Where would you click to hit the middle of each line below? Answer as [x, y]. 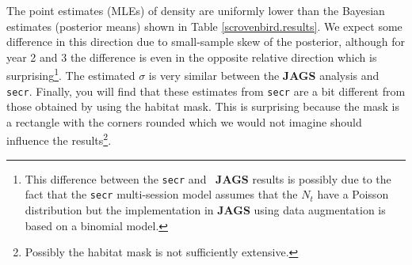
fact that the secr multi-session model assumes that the [161, 194]
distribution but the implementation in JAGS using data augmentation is [205, 210]
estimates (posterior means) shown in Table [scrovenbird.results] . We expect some [204, 26]
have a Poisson [353, 194]
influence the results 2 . [59, 139]
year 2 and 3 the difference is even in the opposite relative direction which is [192, 57]
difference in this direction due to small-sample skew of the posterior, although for [206, 42]
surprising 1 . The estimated [71, 74]
